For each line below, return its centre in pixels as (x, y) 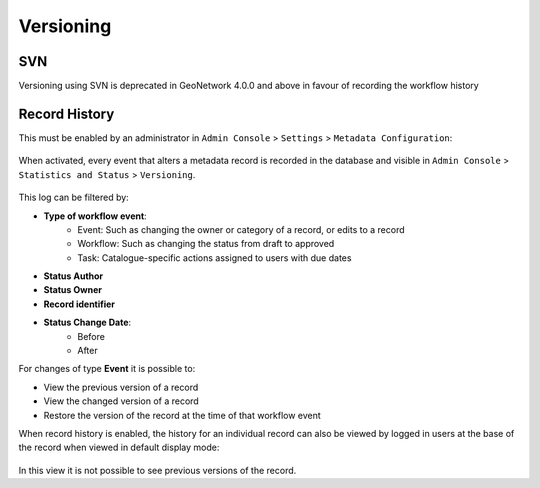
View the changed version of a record (121, 401)
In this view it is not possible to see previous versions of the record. (157, 470)
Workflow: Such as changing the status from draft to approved (206, 244)
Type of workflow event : (95, 216)
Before (91, 336)
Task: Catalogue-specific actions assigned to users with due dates (214, 257)
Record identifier (79, 304)
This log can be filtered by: (73, 197)
